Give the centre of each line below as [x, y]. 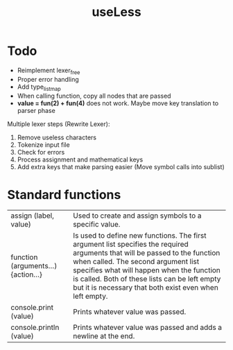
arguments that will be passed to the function [146, 253]
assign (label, [32, 216]
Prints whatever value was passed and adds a [147, 328]
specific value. [96, 225]
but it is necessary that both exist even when [145, 288]
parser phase [36, 110]
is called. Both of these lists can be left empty [147, 279]
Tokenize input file [44, 145]
